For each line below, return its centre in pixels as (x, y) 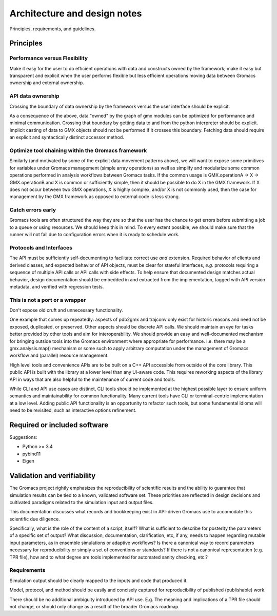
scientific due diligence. (35, 519)
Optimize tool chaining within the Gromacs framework (78, 150)
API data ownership (34, 96)
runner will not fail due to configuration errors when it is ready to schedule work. (94, 235)
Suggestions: (24, 437)
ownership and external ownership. (47, 83)
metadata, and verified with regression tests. (57, 286)
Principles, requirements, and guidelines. (53, 29)
